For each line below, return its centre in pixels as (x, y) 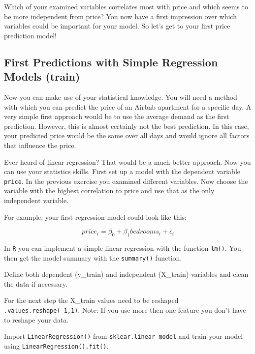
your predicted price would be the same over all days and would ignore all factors (127, 135)
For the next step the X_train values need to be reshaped (91, 300)
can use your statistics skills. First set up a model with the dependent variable (122, 171)
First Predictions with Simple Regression (111, 62)
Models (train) (42, 76)
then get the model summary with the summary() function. (93, 257)
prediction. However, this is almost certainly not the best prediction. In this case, (127, 126)
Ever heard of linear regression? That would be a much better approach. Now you (127, 162)
